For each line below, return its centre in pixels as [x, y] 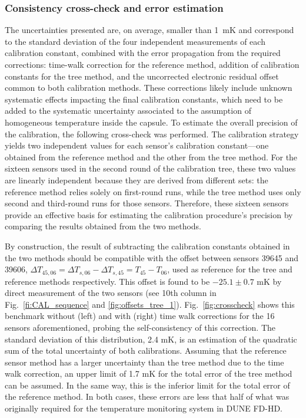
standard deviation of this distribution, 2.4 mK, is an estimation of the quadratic [151, 339]
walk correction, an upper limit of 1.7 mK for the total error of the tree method [149, 373]
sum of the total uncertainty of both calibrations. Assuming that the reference [146, 350]
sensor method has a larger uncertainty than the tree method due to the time [144, 362]
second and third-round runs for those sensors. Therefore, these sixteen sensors [147, 203]
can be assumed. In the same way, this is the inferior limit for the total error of [147, 385]
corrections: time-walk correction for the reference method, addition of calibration [152, 64]
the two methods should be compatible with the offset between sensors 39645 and [152, 257]
